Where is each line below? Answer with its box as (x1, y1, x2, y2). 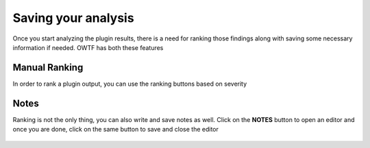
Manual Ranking (12, 62, 84, 73)
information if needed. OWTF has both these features (12, 43, 164, 51)
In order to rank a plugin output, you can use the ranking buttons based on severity (12, 79, 247, 88)
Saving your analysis (12, 10, 134, 25)
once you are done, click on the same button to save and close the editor (12, 125, 219, 134)
